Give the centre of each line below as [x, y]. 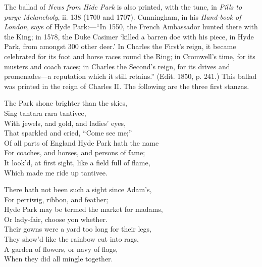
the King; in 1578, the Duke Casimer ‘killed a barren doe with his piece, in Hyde [129, 36]
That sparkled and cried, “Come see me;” [68, 133]
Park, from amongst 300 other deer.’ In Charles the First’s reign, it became [120, 46]
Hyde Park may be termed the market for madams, [84, 209]
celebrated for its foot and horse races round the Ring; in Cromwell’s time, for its [130, 56]
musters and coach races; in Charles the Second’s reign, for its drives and [117, 66]
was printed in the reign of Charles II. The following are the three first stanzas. [127, 86]
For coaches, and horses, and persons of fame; [75, 152]
